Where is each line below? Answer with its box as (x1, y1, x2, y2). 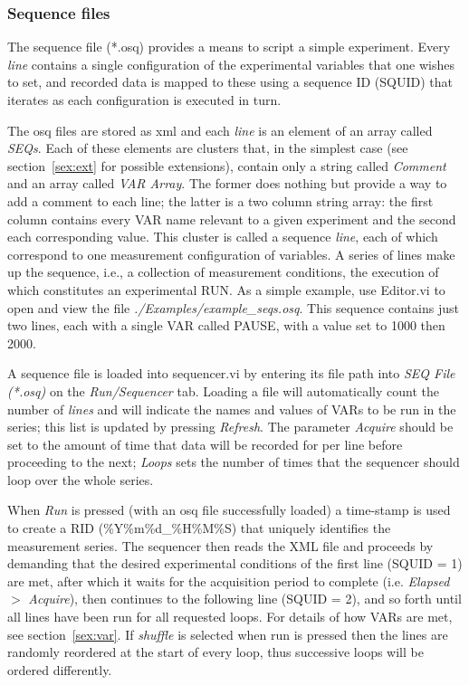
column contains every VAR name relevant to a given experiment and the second (7, 209, 456, 228)
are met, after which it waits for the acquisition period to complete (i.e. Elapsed (7, 571, 450, 590)
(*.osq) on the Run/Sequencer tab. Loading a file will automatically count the (7, 381, 439, 400)
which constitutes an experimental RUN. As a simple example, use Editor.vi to (7, 280, 445, 299)
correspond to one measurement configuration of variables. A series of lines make (7, 244, 455, 263)
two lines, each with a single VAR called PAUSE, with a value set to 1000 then (7, 316, 445, 335)
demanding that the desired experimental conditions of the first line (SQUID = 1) (7, 554, 463, 573)
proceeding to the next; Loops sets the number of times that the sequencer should (7, 452, 460, 471)
